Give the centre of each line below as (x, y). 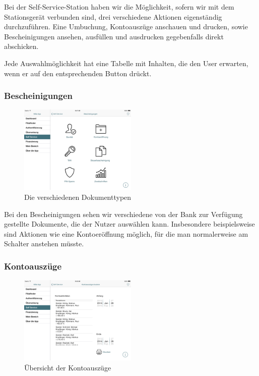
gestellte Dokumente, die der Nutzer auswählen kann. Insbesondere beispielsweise (129, 224)
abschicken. (21, 46)
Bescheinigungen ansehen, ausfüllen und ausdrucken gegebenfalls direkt (114, 36)
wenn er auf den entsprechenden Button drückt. (78, 73)
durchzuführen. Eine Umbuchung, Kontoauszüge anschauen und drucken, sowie (126, 26)
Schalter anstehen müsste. (44, 244)
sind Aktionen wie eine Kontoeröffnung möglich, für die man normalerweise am (126, 233)
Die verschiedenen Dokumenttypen (78, 197)
